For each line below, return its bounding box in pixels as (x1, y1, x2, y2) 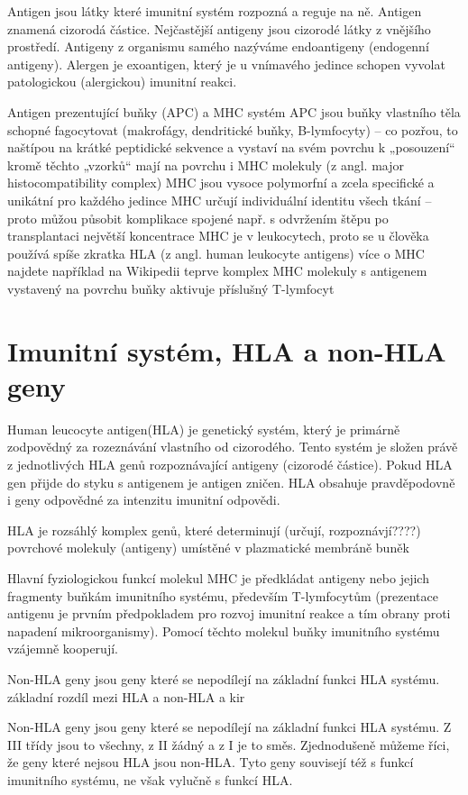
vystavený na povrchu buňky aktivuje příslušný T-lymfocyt (7, 279, 335, 297)
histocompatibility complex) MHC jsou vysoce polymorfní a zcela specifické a (7, 173, 435, 192)
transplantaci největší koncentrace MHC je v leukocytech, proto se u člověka (7, 226, 429, 245)
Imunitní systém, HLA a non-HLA (7, 332, 446, 369)
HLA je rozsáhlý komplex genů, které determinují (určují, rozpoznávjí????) (7, 520, 421, 539)
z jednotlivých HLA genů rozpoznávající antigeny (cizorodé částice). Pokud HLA (7, 455, 453, 473)
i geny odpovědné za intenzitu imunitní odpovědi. (7, 490, 280, 509)
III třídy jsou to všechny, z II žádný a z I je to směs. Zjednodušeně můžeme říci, (7, 735, 450, 754)
